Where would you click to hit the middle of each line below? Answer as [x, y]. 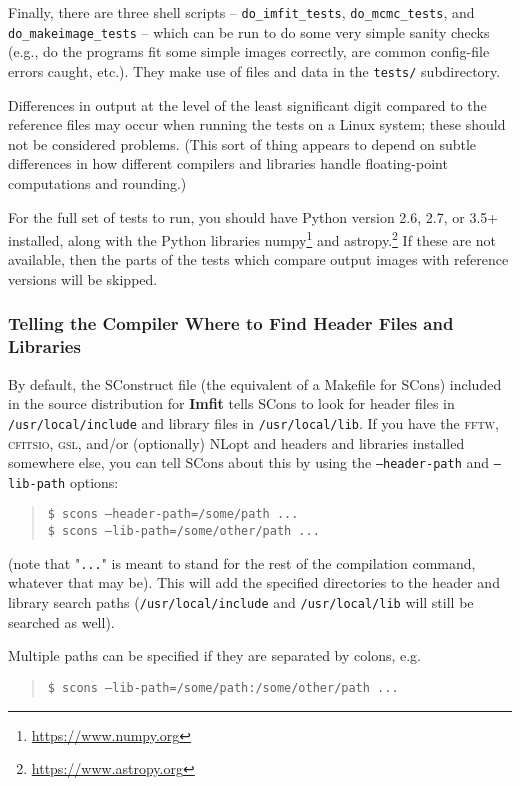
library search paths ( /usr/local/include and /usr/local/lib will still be [241, 602]
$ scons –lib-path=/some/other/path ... [183, 531]
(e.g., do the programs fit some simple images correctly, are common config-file [249, 51]
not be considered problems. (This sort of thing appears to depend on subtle [242, 143]
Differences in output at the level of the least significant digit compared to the [247, 104]
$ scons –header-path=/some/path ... [173, 514]
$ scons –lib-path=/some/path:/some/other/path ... [223, 687]
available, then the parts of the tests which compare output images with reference [258, 259]
